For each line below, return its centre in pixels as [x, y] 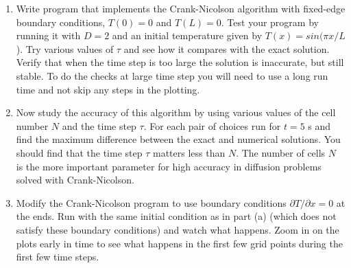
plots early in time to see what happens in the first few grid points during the [179, 243]
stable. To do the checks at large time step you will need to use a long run [172, 75]
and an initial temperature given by [187, 35]
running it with [48, 35]
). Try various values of [65, 48]
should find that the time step [79, 152]
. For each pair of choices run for [212, 125]
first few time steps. [58, 257]
